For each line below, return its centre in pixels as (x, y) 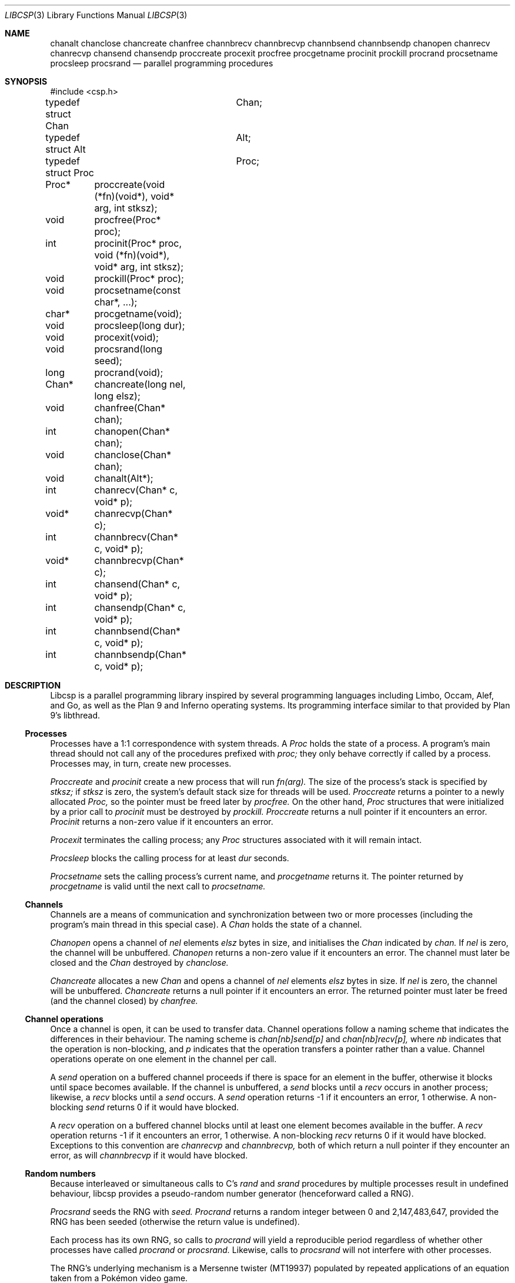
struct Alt (66, 149)
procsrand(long (128, 349)
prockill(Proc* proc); (139, 278)
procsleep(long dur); (140, 325)
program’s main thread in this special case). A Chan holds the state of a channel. (206, 924)
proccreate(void (130, 184)
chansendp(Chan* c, (140, 607)
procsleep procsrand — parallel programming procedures (162, 63)
